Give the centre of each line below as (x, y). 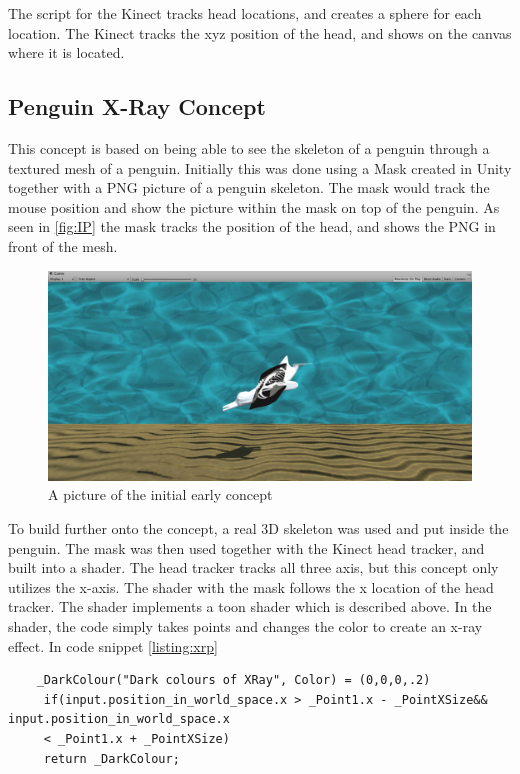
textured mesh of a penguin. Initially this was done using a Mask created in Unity (260, 167)
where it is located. (66, 52)
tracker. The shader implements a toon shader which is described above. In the (250, 606)
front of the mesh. (63, 245)
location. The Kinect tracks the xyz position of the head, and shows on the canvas (260, 32)
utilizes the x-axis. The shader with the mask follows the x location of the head (251, 586)
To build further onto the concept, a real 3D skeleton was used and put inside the (258, 528)
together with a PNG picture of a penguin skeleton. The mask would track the (249, 187)
